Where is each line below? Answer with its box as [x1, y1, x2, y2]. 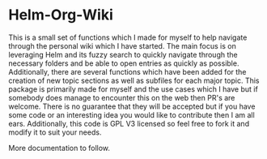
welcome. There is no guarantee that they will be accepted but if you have [8, 101, 256, 111]
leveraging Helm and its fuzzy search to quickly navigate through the [8, 49, 238, 59]
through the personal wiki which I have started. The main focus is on [8, 41, 236, 50]
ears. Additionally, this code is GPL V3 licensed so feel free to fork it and [8, 118, 249, 128]
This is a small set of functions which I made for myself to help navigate [8, 32, 248, 42]
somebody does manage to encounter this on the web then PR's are [8, 92, 235, 102]
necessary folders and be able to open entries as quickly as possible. [8, 58, 239, 68]
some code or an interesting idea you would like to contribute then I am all [8, 110, 255, 119]
